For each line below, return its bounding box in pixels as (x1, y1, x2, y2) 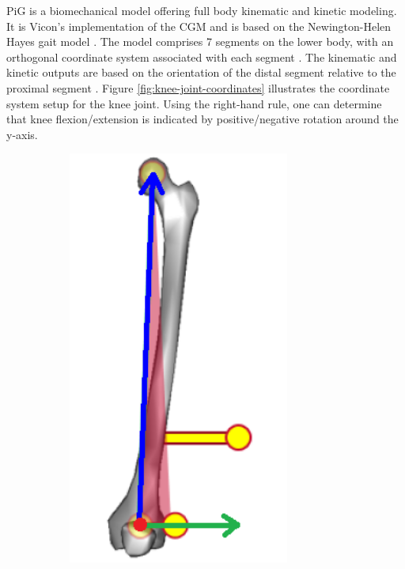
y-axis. (6, 126, 38, 142)
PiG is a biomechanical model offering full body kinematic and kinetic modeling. (6, 2, 397, 18)
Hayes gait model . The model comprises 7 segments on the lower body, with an (6, 33, 394, 50)
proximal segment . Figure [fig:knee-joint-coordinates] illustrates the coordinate (6, 79, 390, 96)
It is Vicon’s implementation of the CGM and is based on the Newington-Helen (6, 17, 392, 34)
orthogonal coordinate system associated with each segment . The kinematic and (6, 48, 397, 65)
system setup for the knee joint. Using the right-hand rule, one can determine (6, 95, 382, 111)
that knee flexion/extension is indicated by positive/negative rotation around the (6, 111, 399, 127)
